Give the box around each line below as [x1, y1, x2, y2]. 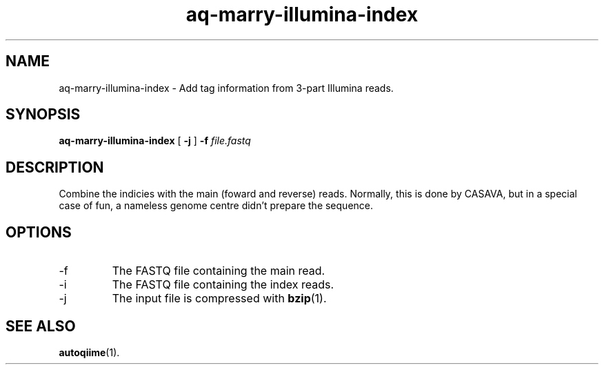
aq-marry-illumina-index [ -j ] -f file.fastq [59, 135, 251, 147]
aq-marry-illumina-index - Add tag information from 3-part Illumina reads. [59, 81, 394, 94]
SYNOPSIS [6, 106, 81, 124]
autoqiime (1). [59, 346, 120, 358]
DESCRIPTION [6, 158, 104, 176]
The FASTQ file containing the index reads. [112, 277, 334, 292]
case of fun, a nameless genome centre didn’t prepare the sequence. [59, 199, 374, 212]
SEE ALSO [6, 317, 76, 335]
